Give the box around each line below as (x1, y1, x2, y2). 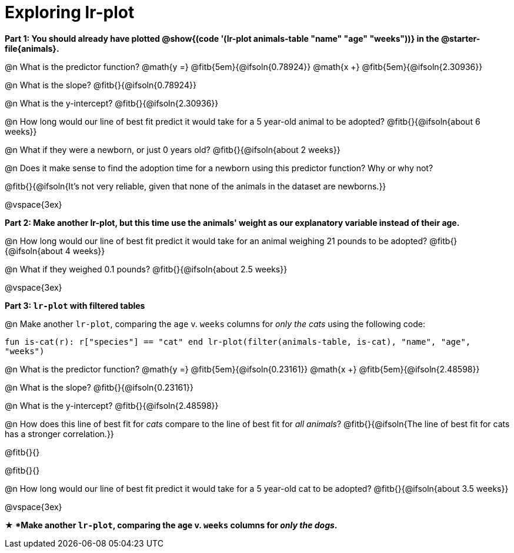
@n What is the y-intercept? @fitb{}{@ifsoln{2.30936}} (5, 98, 219, 108)
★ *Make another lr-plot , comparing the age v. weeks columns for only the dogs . (5, 519, 338, 530)
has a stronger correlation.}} (5, 428, 114, 439)
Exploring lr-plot (5, 2, 135, 22)
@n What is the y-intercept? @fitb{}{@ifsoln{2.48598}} (5, 400, 219, 411)
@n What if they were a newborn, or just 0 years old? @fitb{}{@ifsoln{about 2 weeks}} (5, 144, 341, 155)
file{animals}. (5, 43, 59, 54)
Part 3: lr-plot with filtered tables (5, 300, 145, 311)
